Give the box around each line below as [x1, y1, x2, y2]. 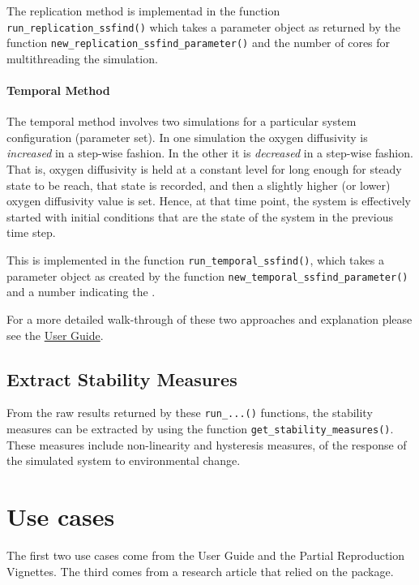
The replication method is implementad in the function [6, 2, 280, 19]
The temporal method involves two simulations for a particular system [6, 113, 357, 130]
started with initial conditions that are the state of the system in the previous [6, 208, 393, 225]
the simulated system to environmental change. [6, 452, 241, 469]
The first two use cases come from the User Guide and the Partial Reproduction [6, 546, 405, 563]
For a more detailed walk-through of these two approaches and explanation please [6, 310, 413, 327]
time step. [6, 224, 56, 241]
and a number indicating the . [6, 283, 156, 300]
